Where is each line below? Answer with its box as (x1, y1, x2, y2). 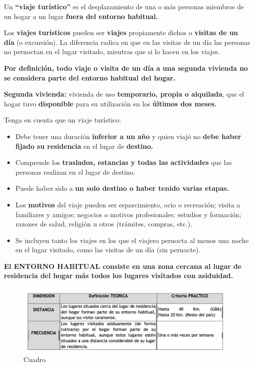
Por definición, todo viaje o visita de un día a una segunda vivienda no (4, 62, 248, 73)
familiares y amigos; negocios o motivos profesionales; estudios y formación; (15, 209, 241, 219)
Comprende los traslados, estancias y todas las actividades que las (15, 157, 232, 167)
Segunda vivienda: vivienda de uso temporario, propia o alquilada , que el (4, 89, 244, 99)
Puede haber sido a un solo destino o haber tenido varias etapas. (15, 183, 229, 193)
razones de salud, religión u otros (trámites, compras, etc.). (15, 219, 192, 229)
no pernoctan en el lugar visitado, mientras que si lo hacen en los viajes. (4, 46, 220, 57)
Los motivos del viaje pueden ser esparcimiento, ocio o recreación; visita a (15, 199, 240, 209)
